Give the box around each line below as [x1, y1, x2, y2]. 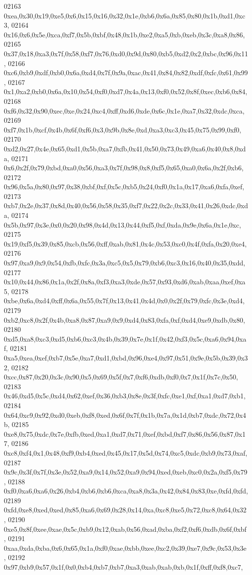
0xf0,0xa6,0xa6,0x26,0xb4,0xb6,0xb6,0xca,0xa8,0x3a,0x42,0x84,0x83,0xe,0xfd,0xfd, [4, 486, 248, 496]
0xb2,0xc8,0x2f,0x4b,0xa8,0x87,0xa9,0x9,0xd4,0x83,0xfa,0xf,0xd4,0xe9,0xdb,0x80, [4, 314, 245, 325]
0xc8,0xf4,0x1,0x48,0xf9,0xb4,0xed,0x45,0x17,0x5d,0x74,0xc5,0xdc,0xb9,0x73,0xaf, [4, 447, 248, 458]
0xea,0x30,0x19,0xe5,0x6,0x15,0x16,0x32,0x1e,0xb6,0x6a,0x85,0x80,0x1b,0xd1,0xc [4, 10, 245, 20]
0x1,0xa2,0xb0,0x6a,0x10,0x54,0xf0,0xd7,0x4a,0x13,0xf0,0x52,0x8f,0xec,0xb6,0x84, [4, 86, 248, 97]
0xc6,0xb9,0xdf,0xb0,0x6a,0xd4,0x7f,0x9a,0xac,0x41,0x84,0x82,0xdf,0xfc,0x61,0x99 [4, 67, 248, 78]
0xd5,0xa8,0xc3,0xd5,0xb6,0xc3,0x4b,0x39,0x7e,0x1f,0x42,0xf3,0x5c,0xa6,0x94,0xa [4, 333, 247, 344]
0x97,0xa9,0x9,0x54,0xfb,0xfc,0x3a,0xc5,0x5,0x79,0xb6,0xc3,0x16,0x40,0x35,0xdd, [4, 258, 245, 268]
